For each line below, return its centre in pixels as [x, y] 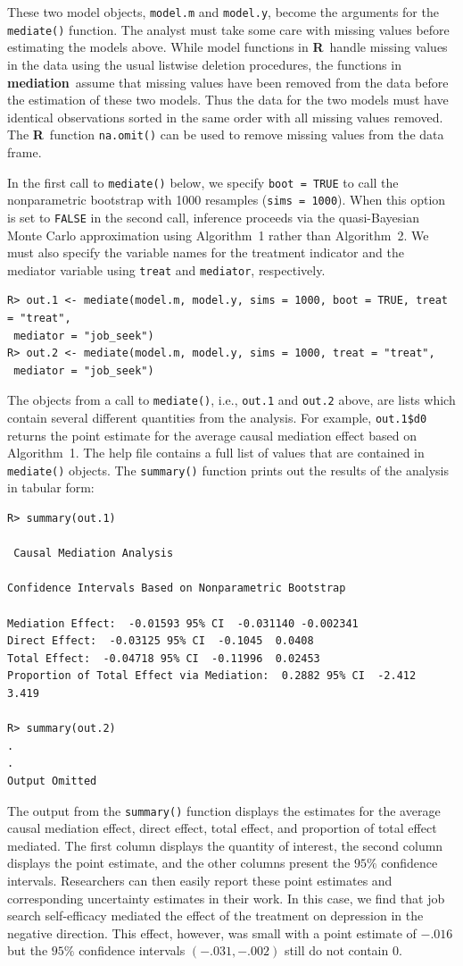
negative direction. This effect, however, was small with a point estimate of [212, 932]
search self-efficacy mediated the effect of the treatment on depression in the [215, 916]
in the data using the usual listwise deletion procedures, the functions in [204, 64]
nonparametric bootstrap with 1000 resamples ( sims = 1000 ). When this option [227, 200]
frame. [25, 151]
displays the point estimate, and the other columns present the [179, 863]
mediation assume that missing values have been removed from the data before [228, 82]
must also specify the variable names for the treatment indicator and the [206, 252]
